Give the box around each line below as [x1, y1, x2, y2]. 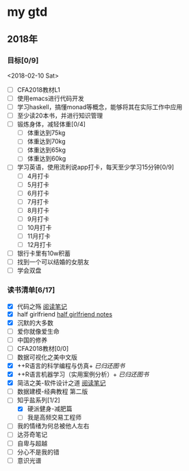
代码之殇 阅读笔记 [16, 302, 67, 310]
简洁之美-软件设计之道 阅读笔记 [16, 379, 106, 387]
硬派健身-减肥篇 [27, 404, 73, 413]
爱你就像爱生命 [16, 327, 60, 335]
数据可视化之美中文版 [16, 353, 77, 361]
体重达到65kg [27, 146, 66, 154]
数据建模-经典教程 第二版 [16, 387, 88, 395]
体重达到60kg [27, 154, 66, 163]
